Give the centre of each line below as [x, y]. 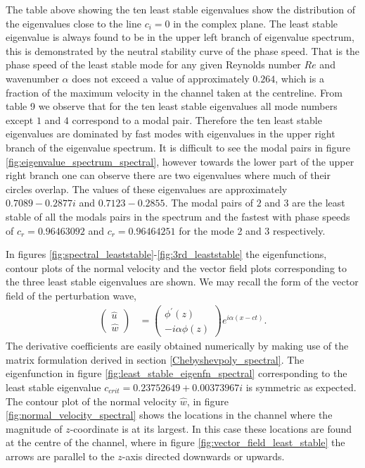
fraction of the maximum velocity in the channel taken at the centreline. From [174, 92]
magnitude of [34, 428]
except [20, 119]
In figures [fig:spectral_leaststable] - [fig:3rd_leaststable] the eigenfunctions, [166, 254]
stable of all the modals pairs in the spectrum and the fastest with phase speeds [178, 216]
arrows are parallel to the [60, 456]
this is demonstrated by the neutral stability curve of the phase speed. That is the [183, 50]
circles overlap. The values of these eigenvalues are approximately [147, 189]
